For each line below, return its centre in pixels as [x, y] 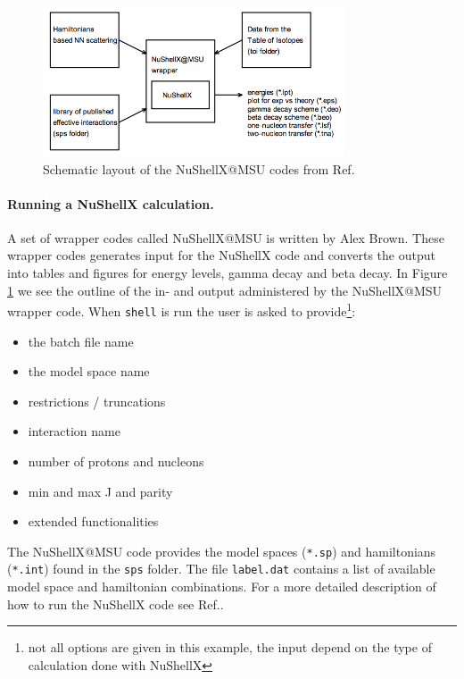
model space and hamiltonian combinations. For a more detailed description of [222, 587]
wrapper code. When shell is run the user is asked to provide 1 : [182, 310]
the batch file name [81, 341]
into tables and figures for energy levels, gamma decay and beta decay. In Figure [228, 273]
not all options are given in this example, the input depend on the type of [230, 647]
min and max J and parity [100, 491]
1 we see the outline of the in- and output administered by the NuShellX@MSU [225, 290]
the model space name [89, 371]
